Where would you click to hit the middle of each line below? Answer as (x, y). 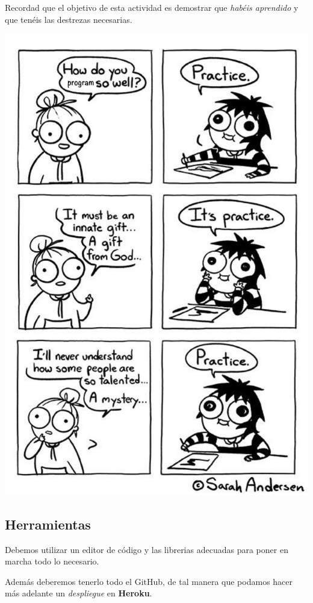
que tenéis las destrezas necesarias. (69, 19)
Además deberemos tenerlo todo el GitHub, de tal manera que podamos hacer (149, 581)
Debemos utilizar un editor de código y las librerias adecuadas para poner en (147, 549)
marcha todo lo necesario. (52, 561)
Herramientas (48, 524)
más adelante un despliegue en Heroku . (79, 593)
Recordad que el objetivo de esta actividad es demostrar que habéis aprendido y (152, 7)
